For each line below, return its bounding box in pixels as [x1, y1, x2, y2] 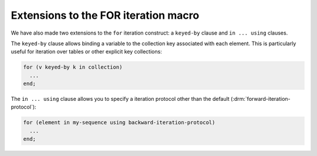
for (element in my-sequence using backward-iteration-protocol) [23, 119, 215, 126]
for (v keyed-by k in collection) [23, 64, 123, 70]
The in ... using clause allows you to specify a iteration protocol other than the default [11, 96, 230, 103]
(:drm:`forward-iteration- [231, 96, 291, 103]
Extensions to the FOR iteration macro [11, 9, 200, 22]
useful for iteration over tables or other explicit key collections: [11, 48, 163, 55]
